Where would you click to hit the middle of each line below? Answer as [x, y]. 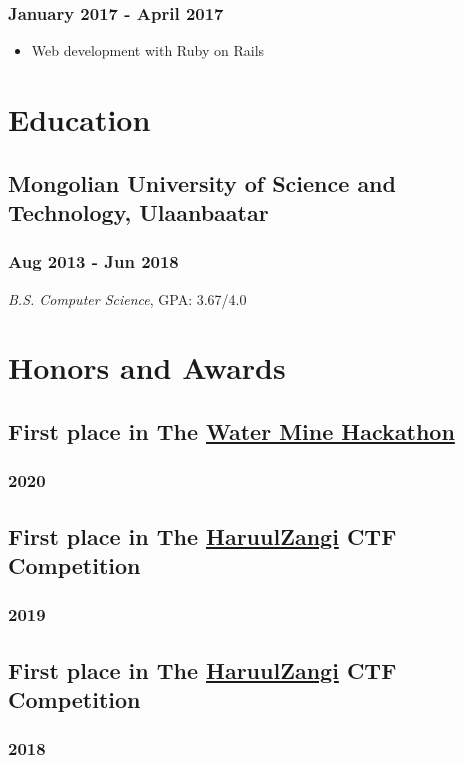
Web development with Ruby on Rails [148, 50]
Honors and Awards [147, 367]
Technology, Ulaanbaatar [138, 211]
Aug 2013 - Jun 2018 [93, 261]
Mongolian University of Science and [202, 182]
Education [79, 119]
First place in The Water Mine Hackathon [231, 430]
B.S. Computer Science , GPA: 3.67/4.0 [127, 298]
